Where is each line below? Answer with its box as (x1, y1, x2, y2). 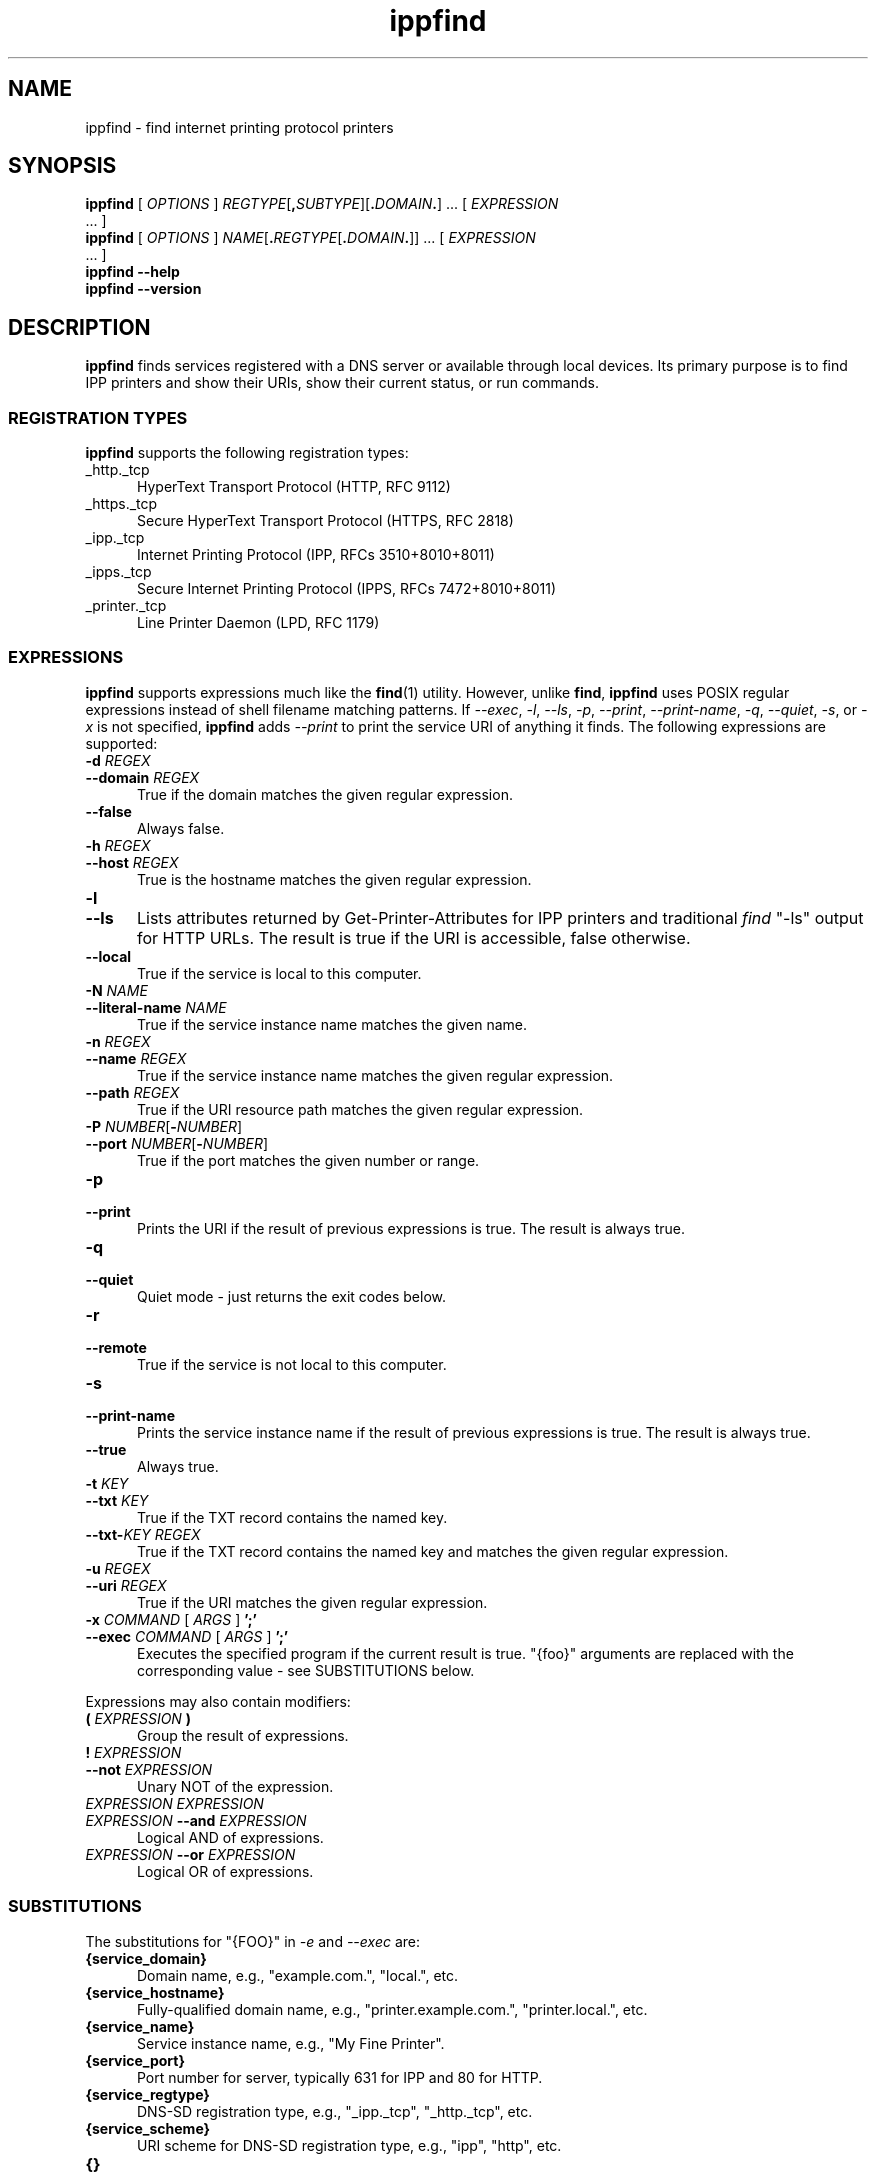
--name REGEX (85, 1049, 187, 1067)
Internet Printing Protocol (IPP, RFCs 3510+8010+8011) (137, 546, 495, 564)
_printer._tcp (85, 597, 167, 615)
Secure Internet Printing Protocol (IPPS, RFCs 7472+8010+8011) (137, 580, 557, 598)
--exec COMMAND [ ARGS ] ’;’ (85, 1627, 289, 1645)
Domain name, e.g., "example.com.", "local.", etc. (137, 1966, 459, 1984)
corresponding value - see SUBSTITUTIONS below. (137, 1661, 475, 1679)
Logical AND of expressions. (137, 1828, 324, 1846)
